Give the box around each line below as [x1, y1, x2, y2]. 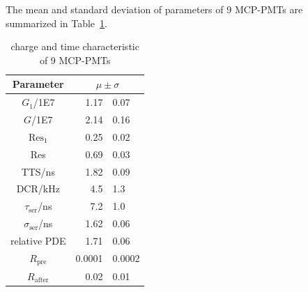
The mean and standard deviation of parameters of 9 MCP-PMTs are [6, 2, 303, 16]
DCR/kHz [16, 181, 60, 196]
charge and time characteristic [10, 39, 139, 54]
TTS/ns [21, 164, 55, 178]
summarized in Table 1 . [6, 15, 107, 30]
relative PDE [10, 233, 66, 247]
